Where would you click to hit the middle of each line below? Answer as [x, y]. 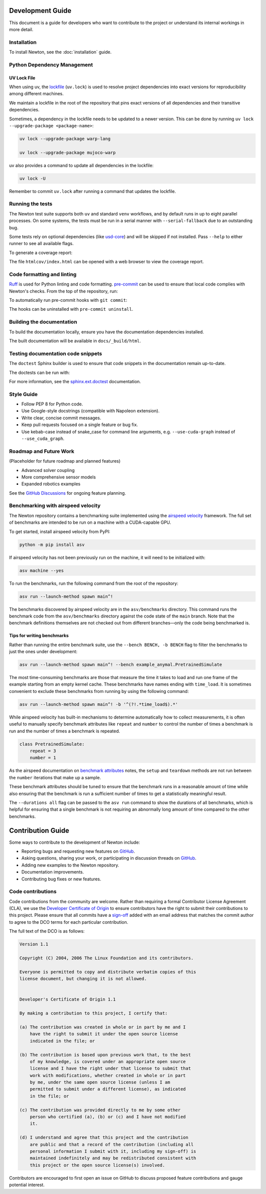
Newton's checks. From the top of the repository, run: [64, 291]
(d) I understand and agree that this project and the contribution [104, 1138]
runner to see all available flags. [41, 244]
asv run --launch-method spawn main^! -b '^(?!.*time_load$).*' [99, 704]
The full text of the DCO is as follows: [47, 931]
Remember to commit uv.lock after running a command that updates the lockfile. [93, 191]
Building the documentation [43, 322]
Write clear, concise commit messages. [61, 418]
